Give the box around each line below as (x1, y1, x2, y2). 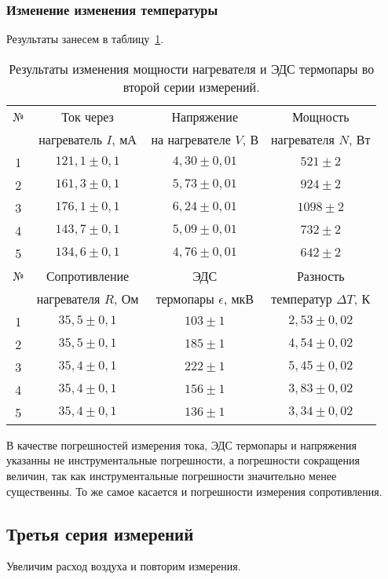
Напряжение (171, 107, 238, 126)
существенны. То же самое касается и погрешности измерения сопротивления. (6, 482, 383, 499)
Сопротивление (46, 266, 130, 285)
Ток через (61, 107, 114, 126)
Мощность (292, 107, 350, 126)
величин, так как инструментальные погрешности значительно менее (6, 468, 337, 483)
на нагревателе (151, 129, 231, 148)
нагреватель (38, 129, 102, 148)
